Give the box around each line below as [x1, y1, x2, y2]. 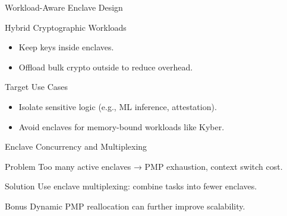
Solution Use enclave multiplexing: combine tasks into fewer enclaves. [5, 180, 257, 192]
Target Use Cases [5, 80, 68, 93]
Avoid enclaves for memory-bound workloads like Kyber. [18, 120, 225, 133]
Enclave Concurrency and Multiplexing [5, 140, 147, 153]
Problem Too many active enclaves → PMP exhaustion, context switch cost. [5, 160, 283, 172]
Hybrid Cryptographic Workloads [5, 21, 127, 33]
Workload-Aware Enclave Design [5, 1, 123, 13]
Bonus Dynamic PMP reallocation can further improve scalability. [5, 199, 245, 212]
